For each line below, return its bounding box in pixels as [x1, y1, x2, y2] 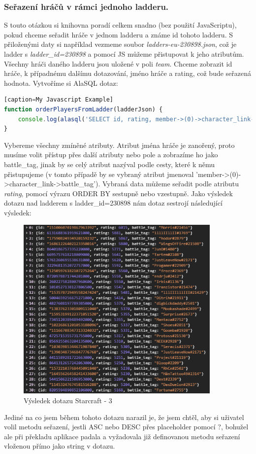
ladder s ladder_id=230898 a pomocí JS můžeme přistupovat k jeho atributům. [4, 49, 244, 59]
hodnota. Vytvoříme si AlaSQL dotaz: [4, 77, 118, 88]
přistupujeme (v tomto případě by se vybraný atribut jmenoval [4, 169, 194, 179]
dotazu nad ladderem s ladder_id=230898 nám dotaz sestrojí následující [4, 198, 223, 208]
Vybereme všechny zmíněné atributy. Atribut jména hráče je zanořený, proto [4, 140, 235, 150]
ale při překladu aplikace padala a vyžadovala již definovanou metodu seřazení [4, 431, 240, 441]
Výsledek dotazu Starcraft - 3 [24, 395, 112, 405]
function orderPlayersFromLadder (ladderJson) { [4, 105, 163, 113]
